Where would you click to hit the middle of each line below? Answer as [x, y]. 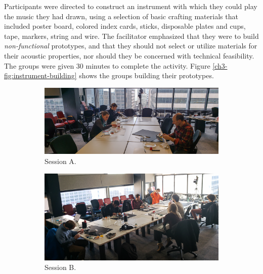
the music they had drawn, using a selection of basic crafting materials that [121, 16]
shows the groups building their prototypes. [146, 75]
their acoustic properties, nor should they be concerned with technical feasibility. [129, 55]
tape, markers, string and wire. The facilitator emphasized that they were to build [131, 36]
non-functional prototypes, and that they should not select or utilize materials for [131, 46]
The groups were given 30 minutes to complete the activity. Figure [107, 65]
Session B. [60, 267]
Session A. [60, 161]
